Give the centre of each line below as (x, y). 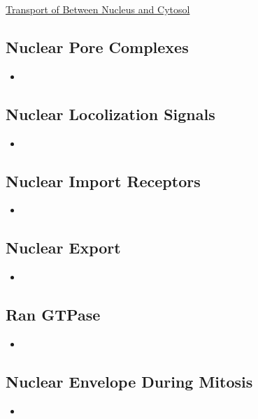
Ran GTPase (53, 315)
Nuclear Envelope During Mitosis (129, 381)
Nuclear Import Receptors (103, 181)
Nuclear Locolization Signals (110, 113)
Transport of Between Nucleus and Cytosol (98, 9)
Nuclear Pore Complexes (97, 46)
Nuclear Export (63, 248)
